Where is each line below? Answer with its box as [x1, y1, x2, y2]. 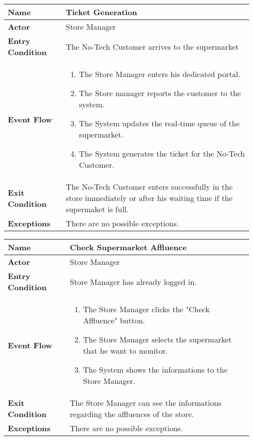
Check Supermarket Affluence [70, 241, 187, 253]
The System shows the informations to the [83, 364, 228, 375]
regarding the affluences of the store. [70, 408, 194, 420]
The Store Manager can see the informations [70, 397, 221, 408]
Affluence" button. [83, 315, 145, 326]
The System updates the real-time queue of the [79, 118, 240, 129]
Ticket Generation [66, 6, 137, 18]
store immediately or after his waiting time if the [66, 192, 233, 203]
